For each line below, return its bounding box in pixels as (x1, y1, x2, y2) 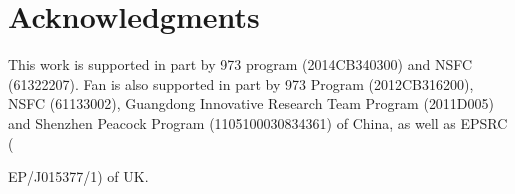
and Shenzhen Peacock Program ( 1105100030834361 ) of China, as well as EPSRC (8, 112, 508, 133)
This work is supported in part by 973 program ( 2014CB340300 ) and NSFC (8, 54, 473, 75)
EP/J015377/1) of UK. (8, 166, 149, 187)
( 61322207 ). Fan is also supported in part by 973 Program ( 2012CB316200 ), (8, 73, 474, 94)
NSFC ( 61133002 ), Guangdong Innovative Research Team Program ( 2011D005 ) (8, 93, 495, 114)
